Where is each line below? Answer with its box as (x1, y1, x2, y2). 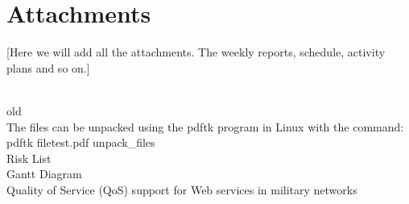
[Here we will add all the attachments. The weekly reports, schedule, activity (6, 44, 386, 60)
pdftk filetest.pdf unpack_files (6, 134, 155, 151)
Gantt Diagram (6, 165, 82, 182)
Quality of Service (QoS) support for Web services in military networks (6, 181, 357, 198)
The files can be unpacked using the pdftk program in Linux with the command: (6, 118, 404, 135)
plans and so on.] (6, 59, 90, 76)
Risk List (6, 149, 52, 166)
